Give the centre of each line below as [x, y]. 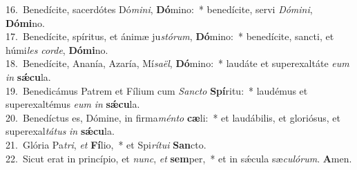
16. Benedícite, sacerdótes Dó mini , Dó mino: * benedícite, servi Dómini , [159, 9]
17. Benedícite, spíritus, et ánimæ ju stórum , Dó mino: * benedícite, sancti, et [170, 36]
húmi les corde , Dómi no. [57, 49]
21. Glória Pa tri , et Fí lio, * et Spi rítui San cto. [106, 144]
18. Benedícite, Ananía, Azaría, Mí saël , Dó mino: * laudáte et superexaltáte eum [177, 63]
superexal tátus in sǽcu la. [60, 131]
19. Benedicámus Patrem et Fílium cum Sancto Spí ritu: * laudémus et [157, 90]
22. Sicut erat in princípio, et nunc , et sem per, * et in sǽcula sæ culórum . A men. [179, 158]
